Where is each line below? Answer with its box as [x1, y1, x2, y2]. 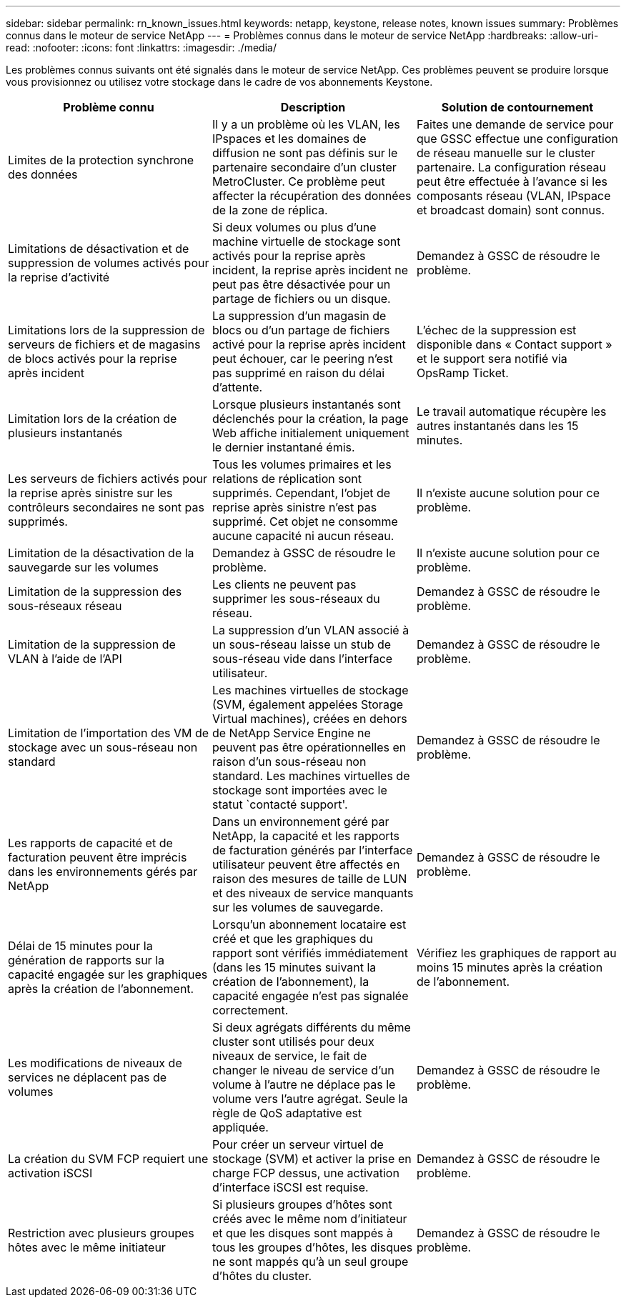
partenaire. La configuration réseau [416, 160, 607, 174]
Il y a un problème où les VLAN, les [212, 117, 400, 131]
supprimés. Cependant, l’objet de [212, 486, 391, 500]
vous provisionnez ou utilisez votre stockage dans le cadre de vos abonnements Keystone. [6, 76, 433, 88]
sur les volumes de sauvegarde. [212, 900, 384, 914]
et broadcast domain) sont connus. [416, 203, 605, 217]
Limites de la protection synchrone [8, 153, 194, 167]
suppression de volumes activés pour [8, 256, 209, 270]
